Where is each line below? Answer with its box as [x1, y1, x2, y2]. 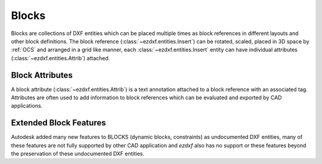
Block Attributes [11, 70, 73, 80]
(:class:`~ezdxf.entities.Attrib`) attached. [11, 54, 110, 62]
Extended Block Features [11, 118, 106, 128]
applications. [11, 102, 43, 109]
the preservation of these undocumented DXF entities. [11, 150, 144, 157]
